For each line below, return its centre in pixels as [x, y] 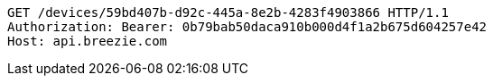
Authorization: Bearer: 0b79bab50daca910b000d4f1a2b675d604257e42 [247, 27]
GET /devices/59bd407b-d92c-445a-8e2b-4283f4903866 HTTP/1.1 [228, 12]
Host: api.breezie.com [88, 41]
